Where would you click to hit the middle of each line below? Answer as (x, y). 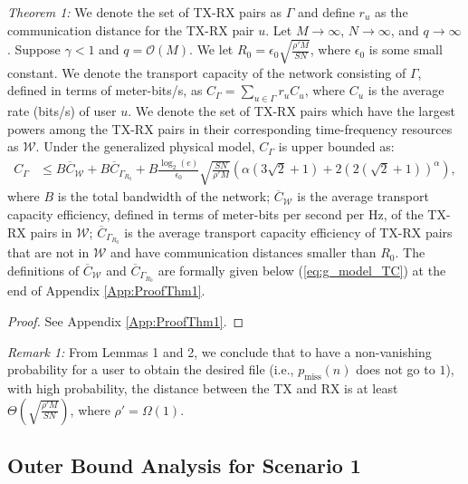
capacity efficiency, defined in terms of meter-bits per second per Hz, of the (215, 213)
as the (391, 12)
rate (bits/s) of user (62, 111)
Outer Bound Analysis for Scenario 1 (184, 465)
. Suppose (34, 49)
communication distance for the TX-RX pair (131, 29)
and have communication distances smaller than (244, 252)
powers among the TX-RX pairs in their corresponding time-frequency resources (230, 128)
